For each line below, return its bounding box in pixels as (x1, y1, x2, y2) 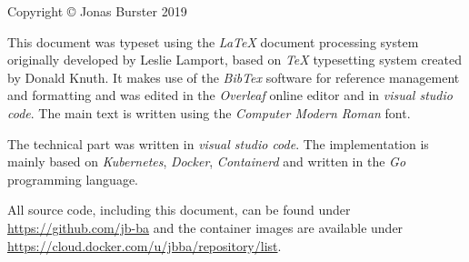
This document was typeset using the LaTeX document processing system (7, 32, 419, 51)
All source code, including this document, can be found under (7, 200, 351, 219)
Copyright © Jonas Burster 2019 (7, 2, 187, 20)
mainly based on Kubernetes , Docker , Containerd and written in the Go (7, 152, 406, 171)
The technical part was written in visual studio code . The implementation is (7, 134, 429, 153)
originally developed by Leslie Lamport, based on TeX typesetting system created (7, 50, 462, 69)
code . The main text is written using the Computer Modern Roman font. (7, 103, 411, 122)
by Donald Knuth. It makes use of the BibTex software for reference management (7, 67, 460, 86)
